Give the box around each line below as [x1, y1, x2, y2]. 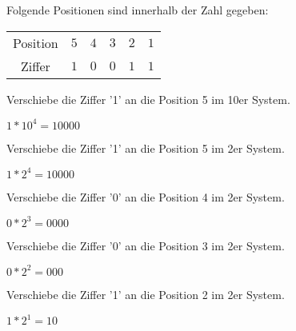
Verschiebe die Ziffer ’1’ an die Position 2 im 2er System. [6, 285, 285, 302]
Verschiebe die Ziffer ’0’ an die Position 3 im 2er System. [6, 237, 285, 253]
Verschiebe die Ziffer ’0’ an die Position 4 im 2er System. [6, 188, 285, 205]
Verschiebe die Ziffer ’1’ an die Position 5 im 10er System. [6, 90, 290, 107]
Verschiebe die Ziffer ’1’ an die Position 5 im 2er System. [6, 139, 285, 156]
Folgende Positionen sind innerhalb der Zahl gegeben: [6, 2, 269, 18]
